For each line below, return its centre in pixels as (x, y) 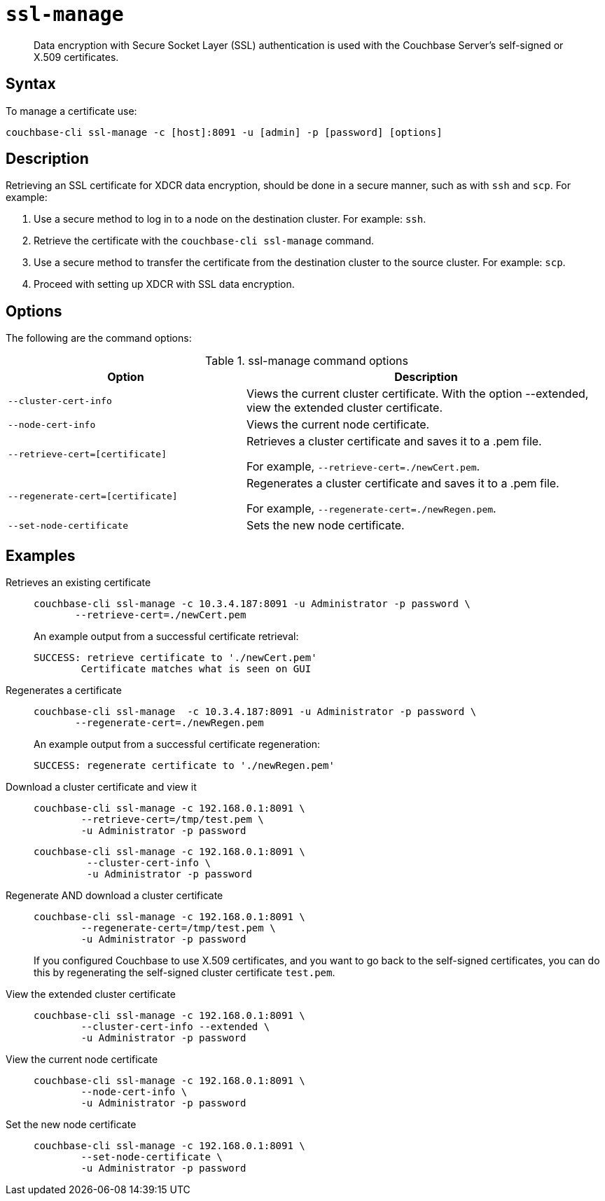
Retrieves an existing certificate (78, 583)
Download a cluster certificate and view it (101, 787)
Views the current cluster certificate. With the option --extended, (417, 394)
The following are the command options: (99, 338)
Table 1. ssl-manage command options (307, 361)
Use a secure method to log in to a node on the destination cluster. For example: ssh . (230, 219)
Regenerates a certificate (64, 690)
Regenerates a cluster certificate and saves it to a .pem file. (403, 484)
